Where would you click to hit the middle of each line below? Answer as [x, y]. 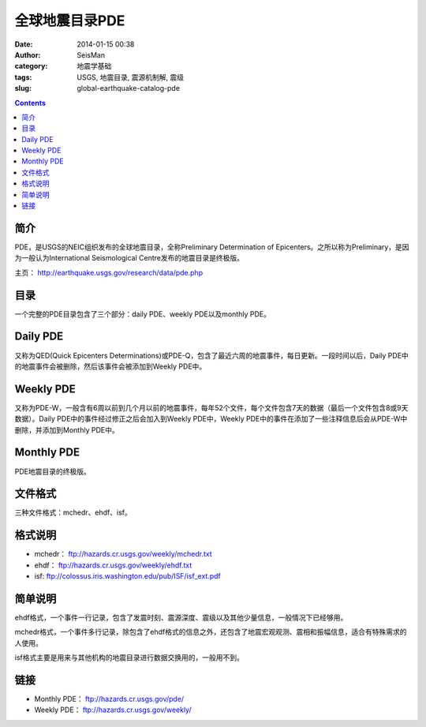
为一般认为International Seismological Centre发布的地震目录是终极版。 [129, 258]
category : [31, 66]
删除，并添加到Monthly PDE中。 [67, 429]
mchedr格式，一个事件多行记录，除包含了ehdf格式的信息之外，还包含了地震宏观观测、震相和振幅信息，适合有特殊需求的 [211, 632]
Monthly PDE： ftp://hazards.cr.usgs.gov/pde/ [109, 699]
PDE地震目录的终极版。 [52, 471]
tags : [23, 77]
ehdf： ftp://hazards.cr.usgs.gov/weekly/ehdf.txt [113, 565]
